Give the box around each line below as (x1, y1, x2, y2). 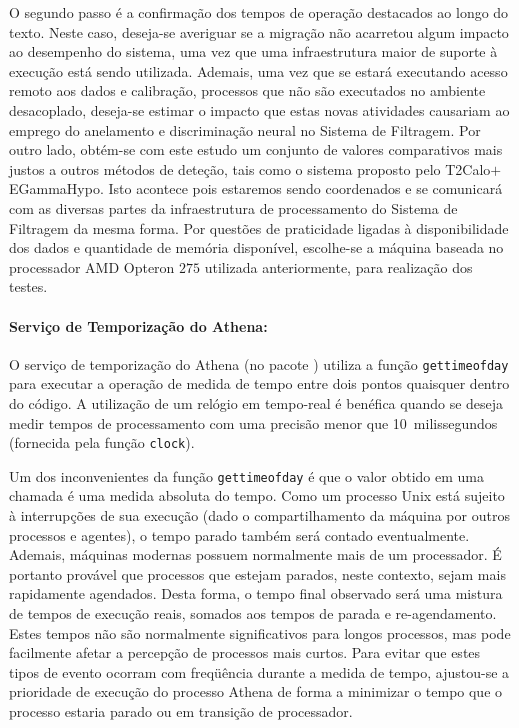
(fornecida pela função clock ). (9, 432, 195, 453)
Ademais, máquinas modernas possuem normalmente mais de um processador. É (9, 544, 502, 565)
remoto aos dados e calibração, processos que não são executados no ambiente (9, 80, 486, 101)
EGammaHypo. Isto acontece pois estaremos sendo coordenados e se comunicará (9, 178, 503, 199)
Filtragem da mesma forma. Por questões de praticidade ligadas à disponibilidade (9, 217, 509, 238)
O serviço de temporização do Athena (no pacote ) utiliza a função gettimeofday (9, 353, 509, 374)
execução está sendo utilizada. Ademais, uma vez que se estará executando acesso (9, 60, 508, 81)
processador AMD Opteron (9, 256, 175, 277)
